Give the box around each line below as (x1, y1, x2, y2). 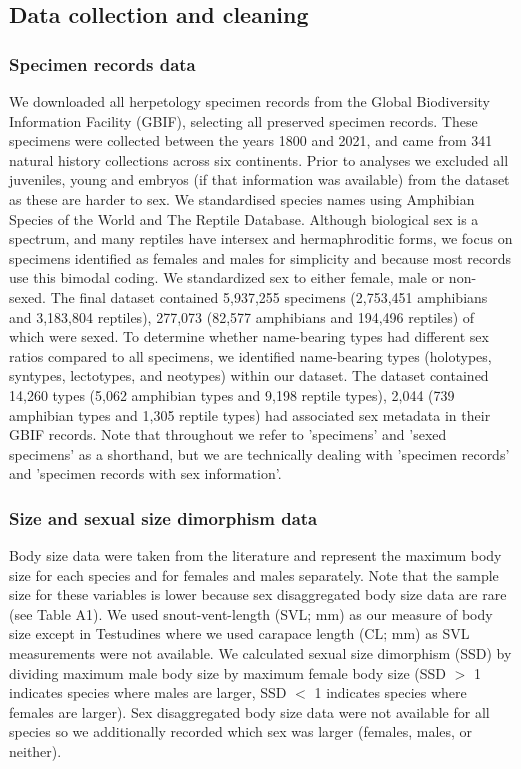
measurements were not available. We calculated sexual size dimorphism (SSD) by (9, 643, 512, 664)
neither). (9, 741, 62, 762)
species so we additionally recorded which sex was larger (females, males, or (9, 721, 473, 742)
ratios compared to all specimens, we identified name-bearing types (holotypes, (9, 345, 492, 366)
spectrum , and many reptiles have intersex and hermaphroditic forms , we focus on (9, 228, 513, 249)
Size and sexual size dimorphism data (9, 505, 318, 530)
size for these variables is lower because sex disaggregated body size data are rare (9, 584, 507, 605)
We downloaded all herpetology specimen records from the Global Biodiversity (9, 91, 491, 111)
